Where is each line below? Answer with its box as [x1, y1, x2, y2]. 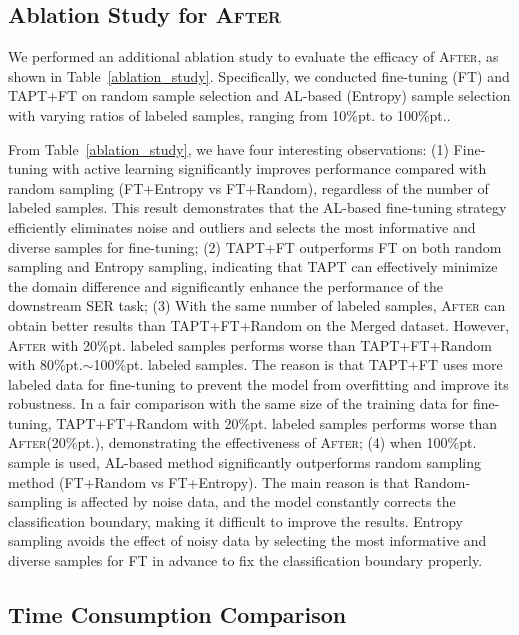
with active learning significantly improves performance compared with [52, 158, 487, 179]
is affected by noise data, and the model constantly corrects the [67, 491, 456, 512]
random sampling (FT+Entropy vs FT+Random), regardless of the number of [8, 177, 489, 198]
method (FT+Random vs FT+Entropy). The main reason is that [8, 471, 410, 492]
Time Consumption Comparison [8, 599, 347, 630]
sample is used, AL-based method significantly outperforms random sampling [8, 452, 481, 473]
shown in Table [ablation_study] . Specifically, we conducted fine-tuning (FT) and [8, 65, 510, 86]
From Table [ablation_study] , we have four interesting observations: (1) [8, 138, 449, 159]
